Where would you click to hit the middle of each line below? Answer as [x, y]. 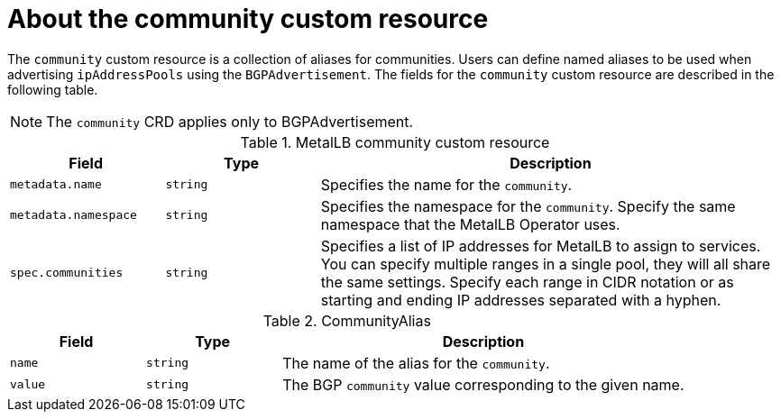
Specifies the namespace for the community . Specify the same [528, 206]
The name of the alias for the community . [416, 363]
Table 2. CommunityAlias [347, 320]
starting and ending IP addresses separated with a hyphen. [521, 300]
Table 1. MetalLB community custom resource [395, 142]
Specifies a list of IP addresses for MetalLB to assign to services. [541, 246]
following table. [53, 89]
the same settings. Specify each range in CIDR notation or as [527, 282]
